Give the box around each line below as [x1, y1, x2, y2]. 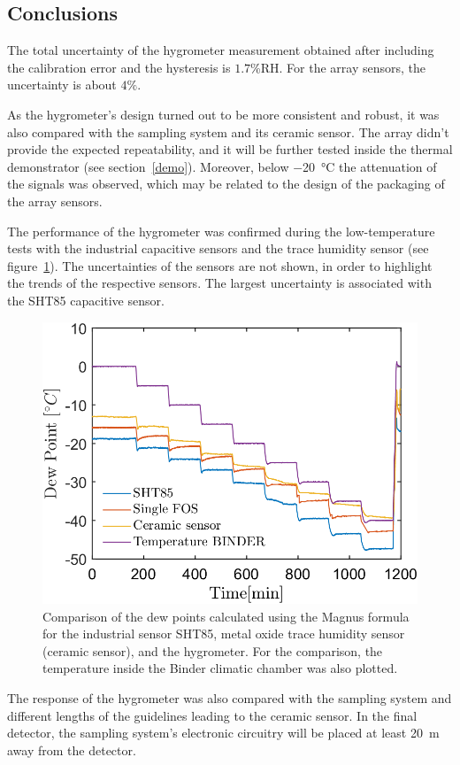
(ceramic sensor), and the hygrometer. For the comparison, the [42, 641, 383, 660]
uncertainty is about [7, 75, 117, 94]
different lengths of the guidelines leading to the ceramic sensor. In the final [7, 706, 418, 724]
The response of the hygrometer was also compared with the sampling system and [7, 688, 452, 707]
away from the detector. [7, 740, 136, 759]
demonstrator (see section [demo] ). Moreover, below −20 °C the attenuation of [7, 157, 437, 175]
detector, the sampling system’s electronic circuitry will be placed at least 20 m [7, 723, 440, 742]
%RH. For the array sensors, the [250, 58, 426, 76]
